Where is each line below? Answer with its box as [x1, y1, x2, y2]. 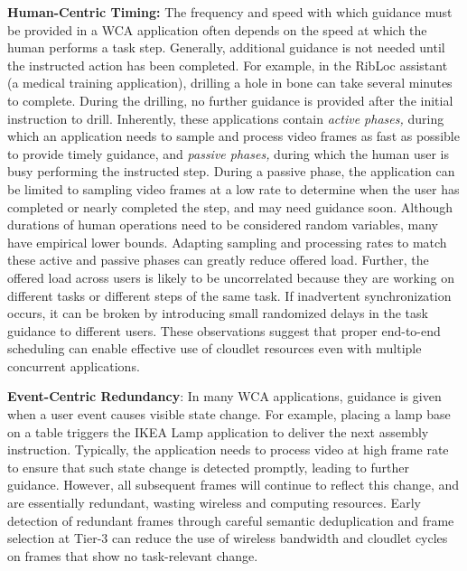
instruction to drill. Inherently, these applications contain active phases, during [7, 108, 444, 127]
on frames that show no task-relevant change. [7, 546, 258, 565]
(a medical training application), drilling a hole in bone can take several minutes [7, 73, 453, 92]
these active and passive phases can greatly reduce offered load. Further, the [7, 250, 429, 269]
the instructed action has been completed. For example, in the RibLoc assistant [7, 55, 448, 74]
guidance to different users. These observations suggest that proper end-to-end [7, 321, 441, 340]
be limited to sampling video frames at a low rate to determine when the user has [7, 179, 460, 198]
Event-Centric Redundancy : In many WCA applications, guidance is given [7, 387, 442, 406]
